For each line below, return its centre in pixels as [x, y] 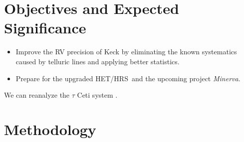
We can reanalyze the [37, 95]
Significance [45, 28]
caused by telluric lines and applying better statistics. [98, 61]
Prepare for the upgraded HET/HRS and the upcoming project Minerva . [128, 78]
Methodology [50, 129]
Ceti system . [97, 95]
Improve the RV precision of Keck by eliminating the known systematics [126, 52]
